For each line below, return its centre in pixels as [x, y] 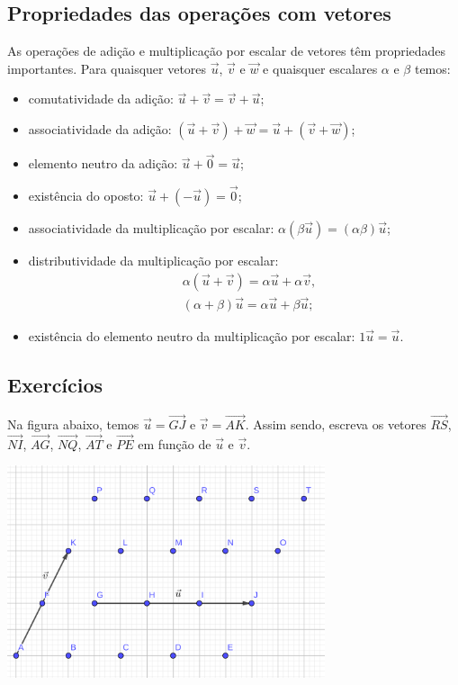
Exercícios [55, 384]
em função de [175, 443]
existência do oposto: [86, 196]
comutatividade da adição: [101, 99]
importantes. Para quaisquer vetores [107, 68]
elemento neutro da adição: [103, 163]
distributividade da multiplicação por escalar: [153, 261]
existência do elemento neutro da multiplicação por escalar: [192, 335]
